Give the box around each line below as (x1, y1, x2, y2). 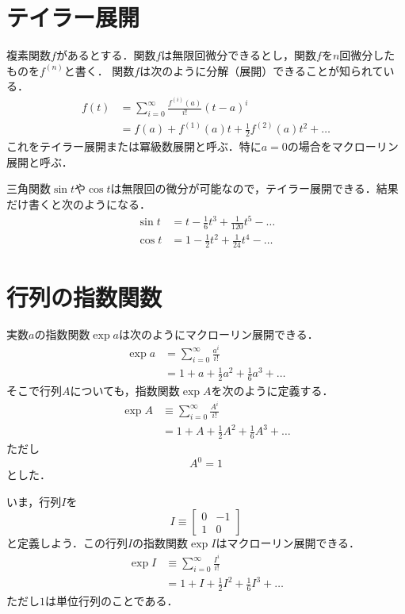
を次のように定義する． (211, 382, 334, 399)
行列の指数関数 (6, 280, 162, 313)
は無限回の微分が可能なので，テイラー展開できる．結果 (110, 180, 399, 197)
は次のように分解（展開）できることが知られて (139, 62, 384, 79)
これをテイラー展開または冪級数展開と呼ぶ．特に (6, 138, 262, 155)
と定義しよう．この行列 (6, 535, 128, 551)
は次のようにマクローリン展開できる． (118, 326, 319, 343)
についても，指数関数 (70, 382, 180, 399)
